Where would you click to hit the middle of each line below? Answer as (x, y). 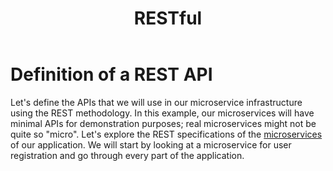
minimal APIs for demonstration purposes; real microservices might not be (163, 123)
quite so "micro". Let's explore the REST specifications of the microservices (166, 134)
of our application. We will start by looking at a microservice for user (151, 144)
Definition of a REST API (111, 74)
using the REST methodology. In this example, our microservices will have (162, 113)
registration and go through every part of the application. (127, 155)
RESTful (168, 18)
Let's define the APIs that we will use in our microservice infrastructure (156, 102)
